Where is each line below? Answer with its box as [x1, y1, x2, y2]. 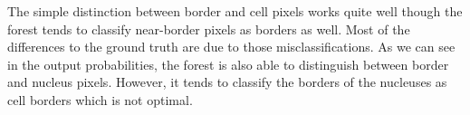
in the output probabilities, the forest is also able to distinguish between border [7, 54, 449, 73]
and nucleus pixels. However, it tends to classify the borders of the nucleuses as [7, 72, 447, 91]
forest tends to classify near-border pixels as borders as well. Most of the [7, 19, 410, 38]
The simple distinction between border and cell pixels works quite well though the [7, 2, 463, 20]
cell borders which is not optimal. [7, 90, 193, 109]
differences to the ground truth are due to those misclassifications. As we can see [7, 37, 456, 56]
